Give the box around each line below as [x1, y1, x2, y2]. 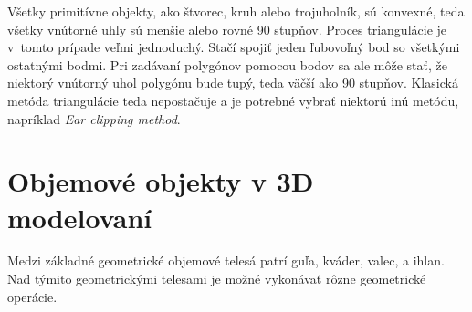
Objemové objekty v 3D [7, 162, 314, 200]
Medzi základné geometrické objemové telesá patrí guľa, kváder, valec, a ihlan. [7, 251, 445, 270]
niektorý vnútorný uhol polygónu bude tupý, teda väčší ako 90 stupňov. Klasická [7, 73, 458, 92]
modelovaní [7, 198, 152, 235]
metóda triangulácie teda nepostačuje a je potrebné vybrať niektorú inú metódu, [7, 90, 459, 109]
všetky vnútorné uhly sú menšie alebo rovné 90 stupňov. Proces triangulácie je [7, 19, 447, 38]
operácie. [7, 286, 58, 306]
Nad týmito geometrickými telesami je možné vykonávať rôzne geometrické [7, 269, 426, 288]
